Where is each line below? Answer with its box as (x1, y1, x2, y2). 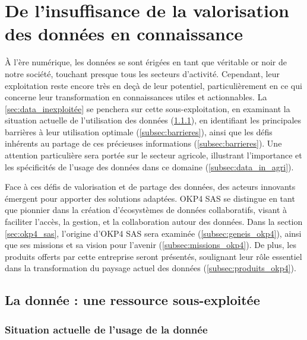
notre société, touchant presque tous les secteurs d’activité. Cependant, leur (5, 67, 280, 80)
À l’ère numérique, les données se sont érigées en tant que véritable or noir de (5, 56, 287, 68)
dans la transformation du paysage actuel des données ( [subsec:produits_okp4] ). (5, 262, 296, 274)
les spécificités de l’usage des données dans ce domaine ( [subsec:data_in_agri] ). (5, 160, 294, 173)
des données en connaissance (5, 21, 243, 46)
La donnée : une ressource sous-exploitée (5, 291, 260, 309)
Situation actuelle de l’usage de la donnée (5, 322, 208, 336)
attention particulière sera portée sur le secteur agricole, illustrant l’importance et (5, 149, 302, 161)
